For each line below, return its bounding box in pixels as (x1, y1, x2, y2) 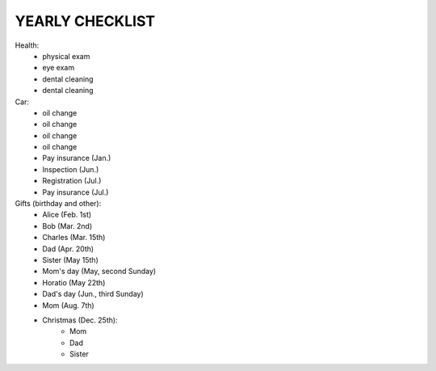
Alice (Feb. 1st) (42, 210, 92, 220)
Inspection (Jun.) (42, 164, 99, 174)
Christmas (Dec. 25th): (42, 315, 118, 325)
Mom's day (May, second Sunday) (42, 267, 157, 276)
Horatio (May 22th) (42, 277, 106, 287)
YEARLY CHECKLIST (15, 12, 156, 30)
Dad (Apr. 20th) (42, 243, 94, 254)
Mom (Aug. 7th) (42, 300, 94, 310)
